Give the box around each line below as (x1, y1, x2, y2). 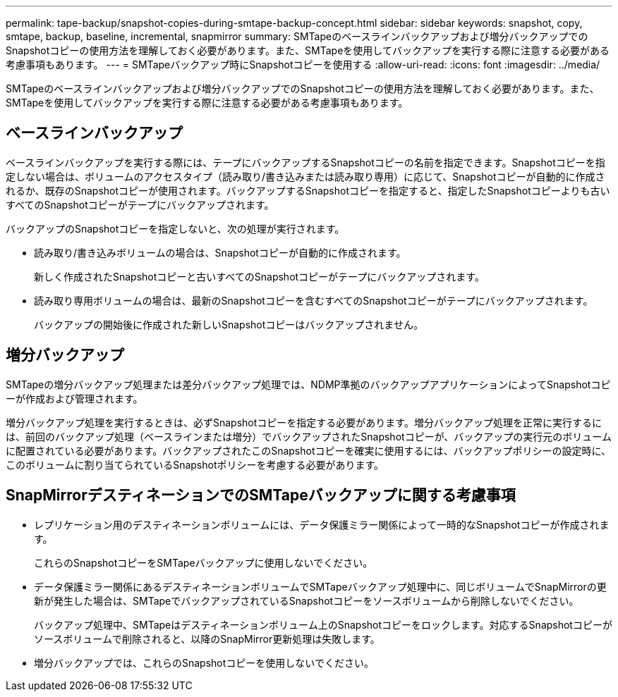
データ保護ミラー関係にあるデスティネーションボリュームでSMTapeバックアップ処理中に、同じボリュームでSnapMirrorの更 (34, 580, 607, 593)
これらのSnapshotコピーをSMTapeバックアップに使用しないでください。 (34, 556, 373, 569)
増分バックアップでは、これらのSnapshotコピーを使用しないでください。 (34, 656, 374, 669)
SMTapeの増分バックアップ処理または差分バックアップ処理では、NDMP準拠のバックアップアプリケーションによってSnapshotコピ (6, 378, 611, 390)
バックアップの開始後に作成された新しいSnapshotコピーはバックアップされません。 (34, 318, 423, 331)
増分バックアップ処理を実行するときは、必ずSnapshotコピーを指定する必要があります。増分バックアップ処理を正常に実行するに (6, 416, 602, 428)
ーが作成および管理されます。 (6, 392, 143, 405)
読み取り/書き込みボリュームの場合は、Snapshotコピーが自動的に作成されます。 (34, 246, 406, 259)
